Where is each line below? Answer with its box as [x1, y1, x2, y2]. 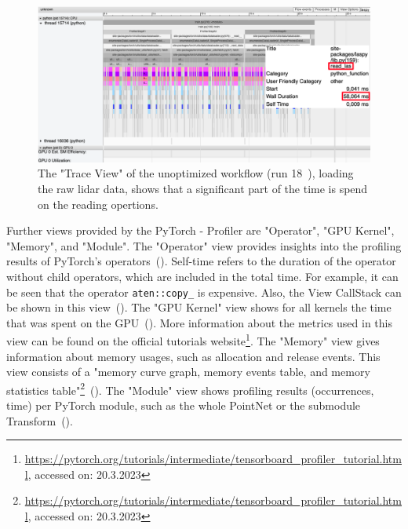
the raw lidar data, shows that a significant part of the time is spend [38, 180, 368, 196]
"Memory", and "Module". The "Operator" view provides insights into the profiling [6, 237, 402, 254]
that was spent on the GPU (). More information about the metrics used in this [6, 314, 392, 330]
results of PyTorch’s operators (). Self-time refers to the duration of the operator [6, 253, 396, 269]
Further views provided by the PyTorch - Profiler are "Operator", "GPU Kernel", [6, 222, 395, 239]
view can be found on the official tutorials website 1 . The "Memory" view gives [6, 330, 380, 348]
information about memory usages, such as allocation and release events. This [6, 348, 381, 364]
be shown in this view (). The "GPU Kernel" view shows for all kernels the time [6, 299, 392, 316]
